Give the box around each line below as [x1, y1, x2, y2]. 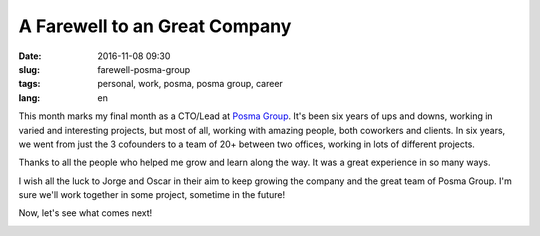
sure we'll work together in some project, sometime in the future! [18, 189, 285, 201]
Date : [18, 50, 42, 62]
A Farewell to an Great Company [18, 15, 292, 37]
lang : [18, 91, 41, 104]
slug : [18, 63, 40, 75]
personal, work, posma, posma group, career [97, 78, 284, 90]
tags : [18, 78, 41, 90]
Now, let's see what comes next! [18, 207, 153, 219]
